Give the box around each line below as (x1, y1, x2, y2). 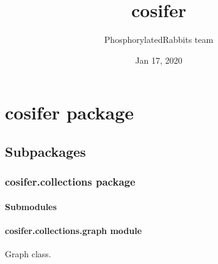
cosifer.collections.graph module (5, 224, 142, 236)
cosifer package (5, 100, 134, 125)
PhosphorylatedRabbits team (104, 33, 214, 46)
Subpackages (5, 141, 86, 160)
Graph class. (5, 247, 51, 260)
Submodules (5, 200, 57, 213)
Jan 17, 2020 (135, 53, 183, 66)
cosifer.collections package (5, 174, 136, 189)
